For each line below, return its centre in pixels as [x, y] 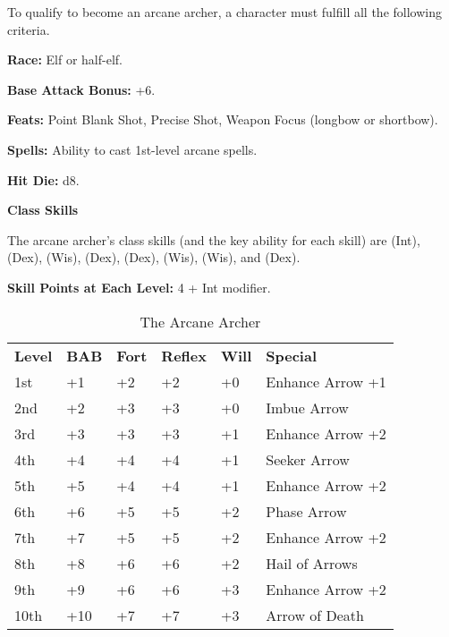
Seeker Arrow [308, 459]
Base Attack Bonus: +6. [81, 89]
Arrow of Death [315, 615]
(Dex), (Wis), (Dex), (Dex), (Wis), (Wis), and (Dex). [154, 257]
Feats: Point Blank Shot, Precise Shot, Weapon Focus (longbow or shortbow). [223, 119]
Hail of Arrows [312, 563]
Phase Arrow [306, 511]
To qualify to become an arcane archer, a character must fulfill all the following [224, 12]
